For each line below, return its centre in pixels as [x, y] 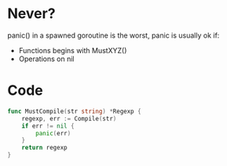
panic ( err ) [53, 133]
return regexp [44, 148]
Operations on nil [46, 59]
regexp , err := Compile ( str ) [69, 118]
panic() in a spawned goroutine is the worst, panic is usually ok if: [113, 35]
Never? [31, 14]
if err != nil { [48, 126]
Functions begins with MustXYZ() [73, 50]
